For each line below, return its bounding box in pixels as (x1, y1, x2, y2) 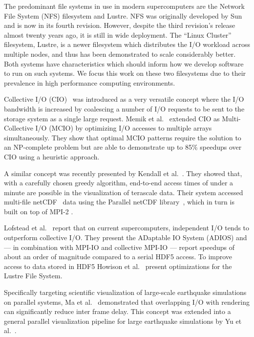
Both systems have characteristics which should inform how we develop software (4, 58, 244, 68)
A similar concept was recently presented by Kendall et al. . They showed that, (4, 168, 242, 178)
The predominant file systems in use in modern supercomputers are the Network (4, 1, 245, 11)
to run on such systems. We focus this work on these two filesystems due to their (4, 68, 246, 78)
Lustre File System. (4, 270, 63, 281)
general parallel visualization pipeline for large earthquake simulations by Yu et (4, 315, 242, 326)
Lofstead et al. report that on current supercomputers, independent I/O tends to (4, 223, 250, 233)
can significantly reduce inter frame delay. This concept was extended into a (4, 306, 231, 316)
